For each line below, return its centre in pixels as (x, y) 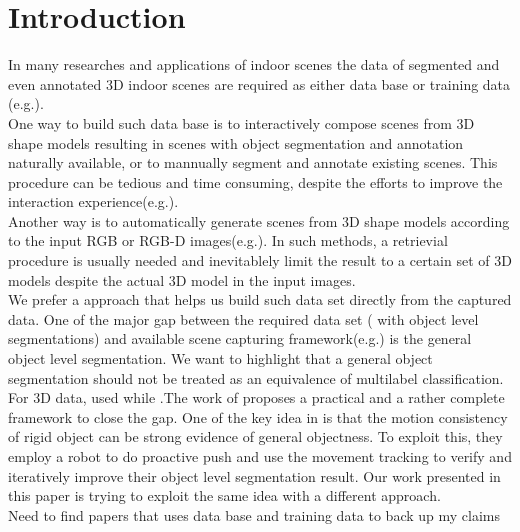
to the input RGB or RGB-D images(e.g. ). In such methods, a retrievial (228, 240)
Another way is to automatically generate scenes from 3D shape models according (259, 220)
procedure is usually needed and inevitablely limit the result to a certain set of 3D (260, 260)
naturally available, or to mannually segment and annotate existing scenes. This (253, 162)
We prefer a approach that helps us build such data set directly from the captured (260, 299)
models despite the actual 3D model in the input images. (182, 279)
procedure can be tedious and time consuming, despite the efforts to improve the (255, 181)
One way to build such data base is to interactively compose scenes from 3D (241, 122)
